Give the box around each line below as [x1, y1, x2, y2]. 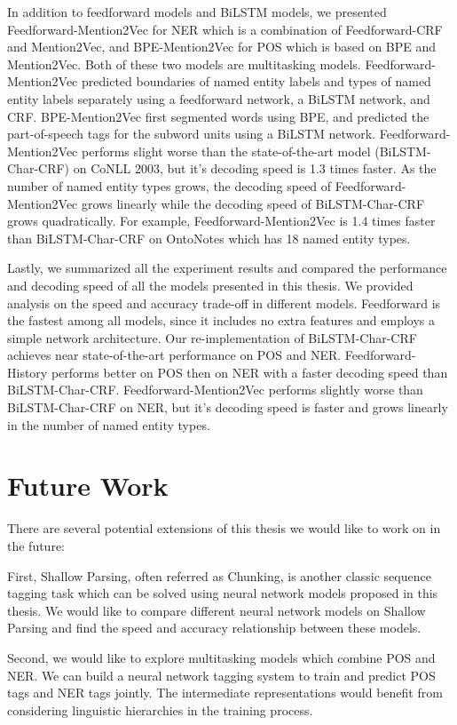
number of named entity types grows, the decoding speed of [7, 176, 332, 195]
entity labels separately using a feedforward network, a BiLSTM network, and [7, 89, 430, 108]
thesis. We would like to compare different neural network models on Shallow [7, 601, 426, 619]
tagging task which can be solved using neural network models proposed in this [7, 584, 438, 602]
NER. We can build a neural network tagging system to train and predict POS [7, 665, 436, 684]
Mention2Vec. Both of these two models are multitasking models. [7, 54, 361, 73]
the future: [7, 536, 66, 554]
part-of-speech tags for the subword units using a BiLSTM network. [7, 124, 376, 143]
